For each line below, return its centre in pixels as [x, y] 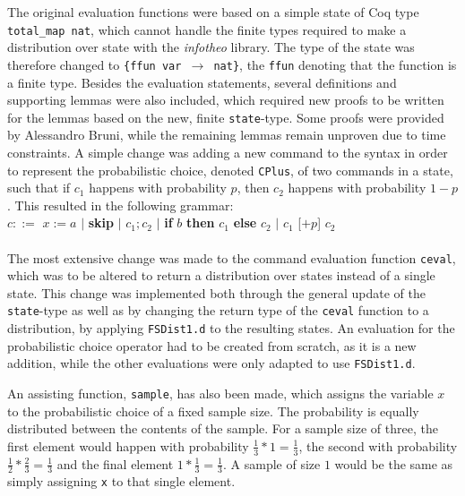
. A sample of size [271, 463]
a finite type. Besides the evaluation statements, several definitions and [202, 82]
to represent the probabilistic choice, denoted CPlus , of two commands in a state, [230, 170]
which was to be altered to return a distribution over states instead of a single [221, 275]
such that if [39, 188]
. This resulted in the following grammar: [121, 205]
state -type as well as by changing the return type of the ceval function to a [218, 310]
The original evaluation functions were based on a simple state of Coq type [213, 12]
